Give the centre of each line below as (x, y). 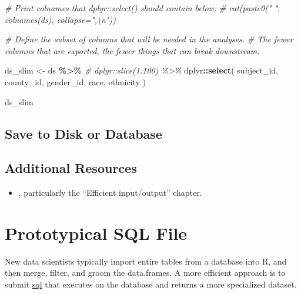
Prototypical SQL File (96, 233)
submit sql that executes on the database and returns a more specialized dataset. (151, 284)
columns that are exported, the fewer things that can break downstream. (132, 50)
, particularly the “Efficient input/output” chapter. (110, 193)
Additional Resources (71, 168)
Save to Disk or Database (83, 133)
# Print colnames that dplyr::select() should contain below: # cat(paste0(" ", (143, 8)
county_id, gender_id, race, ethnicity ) (76, 81)
